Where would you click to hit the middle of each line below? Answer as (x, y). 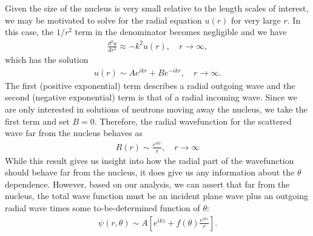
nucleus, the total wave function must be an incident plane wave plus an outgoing (156, 196)
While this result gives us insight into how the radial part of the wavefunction (150, 160)
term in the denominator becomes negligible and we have (181, 32)
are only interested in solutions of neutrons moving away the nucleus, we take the (156, 109)
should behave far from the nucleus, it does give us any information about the (150, 172)
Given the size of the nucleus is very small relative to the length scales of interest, (157, 8)
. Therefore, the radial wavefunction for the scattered (193, 121)
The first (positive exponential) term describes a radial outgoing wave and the (150, 85)
